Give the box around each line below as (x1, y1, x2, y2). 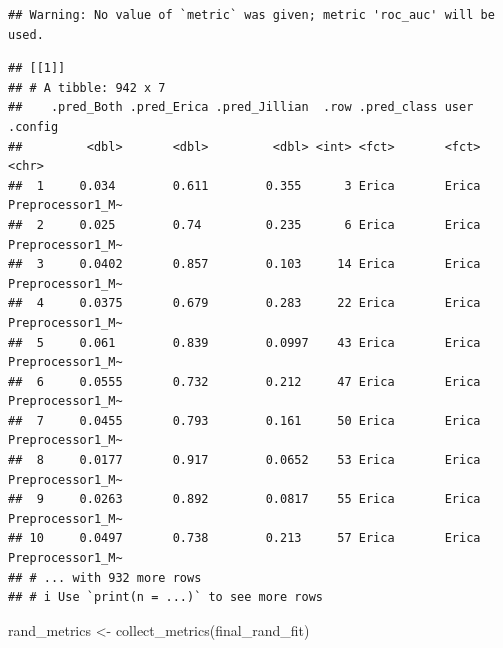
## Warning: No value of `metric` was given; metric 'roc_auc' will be (8, 8, 495, 22)
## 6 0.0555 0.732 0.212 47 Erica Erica (8, 374, 481, 389)
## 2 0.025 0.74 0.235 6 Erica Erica (8, 217, 481, 232)
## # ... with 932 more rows (8, 570, 202, 585)
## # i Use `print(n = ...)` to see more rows (8, 590, 323, 605)
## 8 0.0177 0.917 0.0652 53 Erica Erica (8, 453, 481, 468)
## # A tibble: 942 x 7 (8, 80, 166, 95)
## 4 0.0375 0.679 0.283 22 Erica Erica (8, 296, 481, 311)
